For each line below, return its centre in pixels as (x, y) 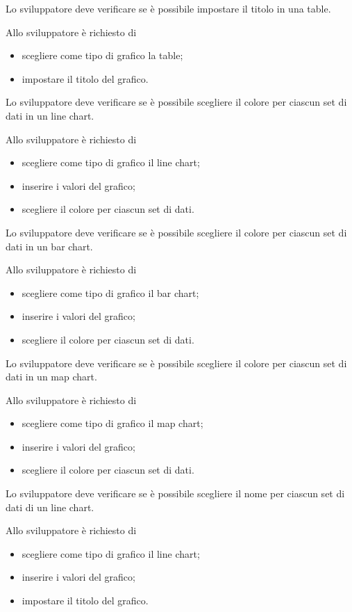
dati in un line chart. (50, 115)
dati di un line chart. (50, 507)
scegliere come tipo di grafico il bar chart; (110, 292)
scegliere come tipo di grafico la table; (102, 55)
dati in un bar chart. (49, 246)
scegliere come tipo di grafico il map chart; (112, 423)
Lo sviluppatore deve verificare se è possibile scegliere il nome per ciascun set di (175, 493)
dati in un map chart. (51, 377)
